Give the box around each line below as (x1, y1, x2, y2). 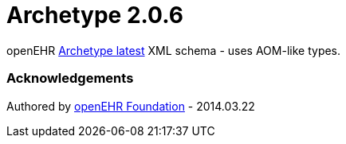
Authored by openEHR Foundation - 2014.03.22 (6, 99, 255, 113)
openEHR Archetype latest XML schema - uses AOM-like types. (6, 43, 341, 57)
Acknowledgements (6, 70, 134, 87)
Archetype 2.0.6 (6, 2, 183, 29)
